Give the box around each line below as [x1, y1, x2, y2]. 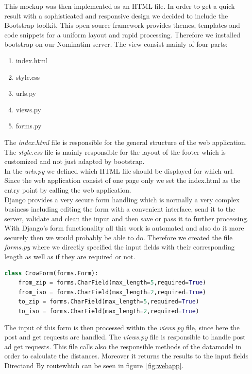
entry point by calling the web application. [4, 184, 132, 195]
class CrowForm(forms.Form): [4, 269, 99, 277]
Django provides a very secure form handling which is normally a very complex [4, 194, 240, 204]
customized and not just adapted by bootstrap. [4, 156, 145, 166]
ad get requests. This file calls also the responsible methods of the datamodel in [4, 341, 241, 351]
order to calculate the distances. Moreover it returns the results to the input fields [4, 351, 249, 361]
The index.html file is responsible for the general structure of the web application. [4, 137, 247, 147]
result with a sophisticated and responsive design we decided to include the [4, 10, 228, 20]
